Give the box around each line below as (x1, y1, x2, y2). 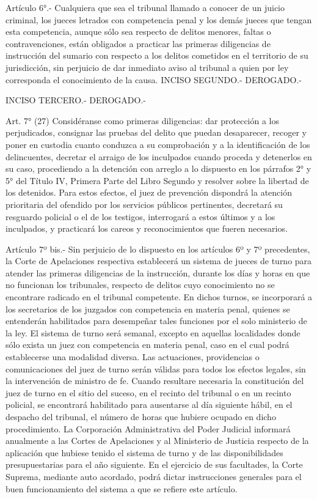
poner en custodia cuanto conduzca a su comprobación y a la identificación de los (5, 138, 310, 150)
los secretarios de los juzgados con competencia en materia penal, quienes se (5, 302, 290, 315)
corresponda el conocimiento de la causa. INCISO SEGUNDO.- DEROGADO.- (5, 73, 302, 86)
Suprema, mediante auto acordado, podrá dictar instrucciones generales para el (5, 470, 302, 482)
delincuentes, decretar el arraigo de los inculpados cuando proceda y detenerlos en (5, 150, 312, 163)
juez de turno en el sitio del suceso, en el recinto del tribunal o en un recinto (5, 386, 291, 399)
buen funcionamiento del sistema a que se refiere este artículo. (5, 482, 238, 495)
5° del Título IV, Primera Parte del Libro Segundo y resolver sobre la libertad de (5, 174, 309, 187)
